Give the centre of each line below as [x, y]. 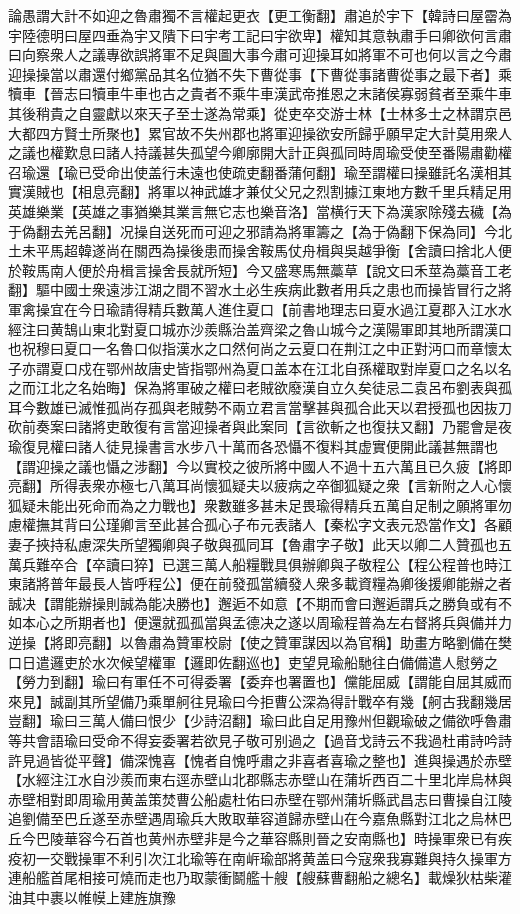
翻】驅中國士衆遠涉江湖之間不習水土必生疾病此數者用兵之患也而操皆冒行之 [253, 289]
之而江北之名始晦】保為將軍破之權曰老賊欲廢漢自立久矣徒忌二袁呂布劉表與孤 [260, 387]
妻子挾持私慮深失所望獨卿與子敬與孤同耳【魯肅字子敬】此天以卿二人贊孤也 [253, 544]
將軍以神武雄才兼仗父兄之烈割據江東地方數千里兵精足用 [329, 191]
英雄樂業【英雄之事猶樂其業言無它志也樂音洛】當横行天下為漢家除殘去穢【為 [260, 210]
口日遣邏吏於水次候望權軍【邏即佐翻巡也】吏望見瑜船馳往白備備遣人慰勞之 [253, 661]
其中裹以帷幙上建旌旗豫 [98, 896]
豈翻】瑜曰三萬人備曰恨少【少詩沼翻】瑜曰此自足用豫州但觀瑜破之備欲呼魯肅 [260, 720]
